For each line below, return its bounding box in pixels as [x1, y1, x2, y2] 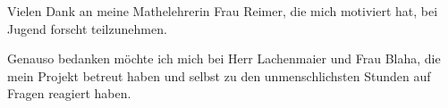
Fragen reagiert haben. [7, 84, 131, 103]
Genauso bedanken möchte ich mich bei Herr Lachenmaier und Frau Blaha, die [7, 49, 441, 68]
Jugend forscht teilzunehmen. [7, 19, 167, 37]
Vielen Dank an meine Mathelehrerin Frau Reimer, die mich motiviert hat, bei [7, 2, 438, 20]
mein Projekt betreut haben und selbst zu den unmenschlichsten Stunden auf [7, 66, 431, 85]
